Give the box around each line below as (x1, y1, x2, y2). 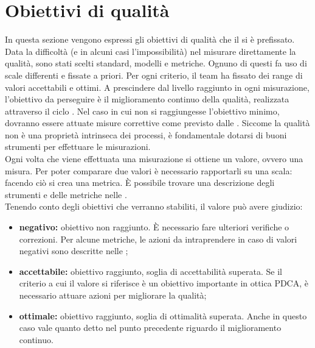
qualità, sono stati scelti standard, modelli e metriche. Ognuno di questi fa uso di (5, 57, 307, 69)
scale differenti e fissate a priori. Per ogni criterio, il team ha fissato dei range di (5, 68, 303, 81)
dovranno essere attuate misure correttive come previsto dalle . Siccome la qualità (5, 116, 310, 129)
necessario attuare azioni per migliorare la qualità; (19, 289, 207, 301)
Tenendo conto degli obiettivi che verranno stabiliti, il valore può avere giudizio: (5, 200, 303, 213)
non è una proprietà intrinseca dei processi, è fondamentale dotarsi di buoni (5, 128, 287, 141)
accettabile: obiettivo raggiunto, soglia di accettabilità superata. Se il (19, 265, 282, 277)
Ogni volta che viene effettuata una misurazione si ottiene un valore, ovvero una (5, 152, 303, 165)
